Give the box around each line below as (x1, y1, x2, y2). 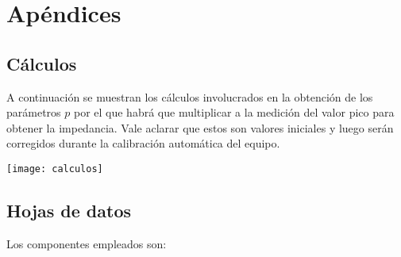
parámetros (6, 104, 61, 121)
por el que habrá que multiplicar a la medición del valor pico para (73, 104, 395, 121)
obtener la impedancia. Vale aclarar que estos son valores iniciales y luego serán (6, 119, 394, 136)
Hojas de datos (6, 198, 132, 222)
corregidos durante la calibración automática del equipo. (6, 135, 280, 152)
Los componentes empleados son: (6, 235, 167, 251)
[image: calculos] (6, 163, 103, 175)
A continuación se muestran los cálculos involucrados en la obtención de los (6, 88, 373, 105)
